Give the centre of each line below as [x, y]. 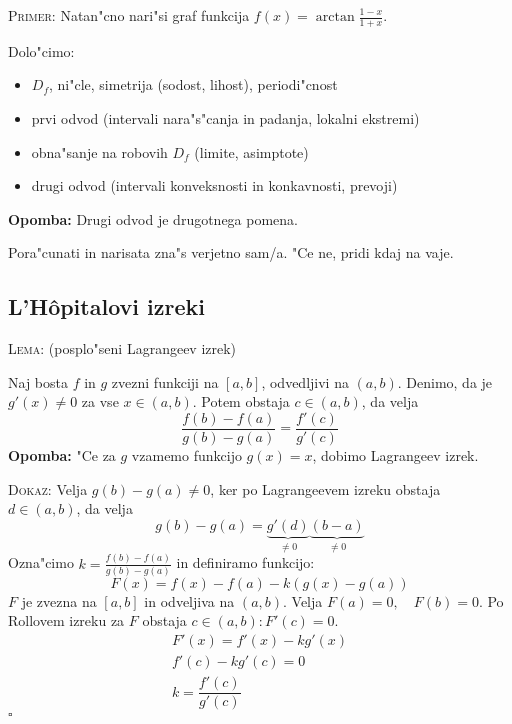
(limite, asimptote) [251, 151]
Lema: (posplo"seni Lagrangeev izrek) [122, 348]
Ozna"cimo [41, 562]
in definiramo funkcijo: [245, 562]
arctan [335, 17]
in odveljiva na [189, 600]
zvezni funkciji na [165, 381]
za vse [100, 401]
